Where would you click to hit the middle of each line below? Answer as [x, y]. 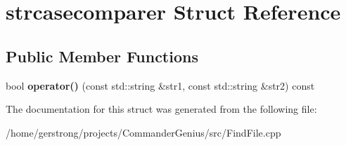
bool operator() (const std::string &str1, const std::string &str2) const [160, 85]
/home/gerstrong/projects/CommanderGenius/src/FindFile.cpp [143, 132]
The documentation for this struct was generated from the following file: [161, 109]
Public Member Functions [102, 56]
